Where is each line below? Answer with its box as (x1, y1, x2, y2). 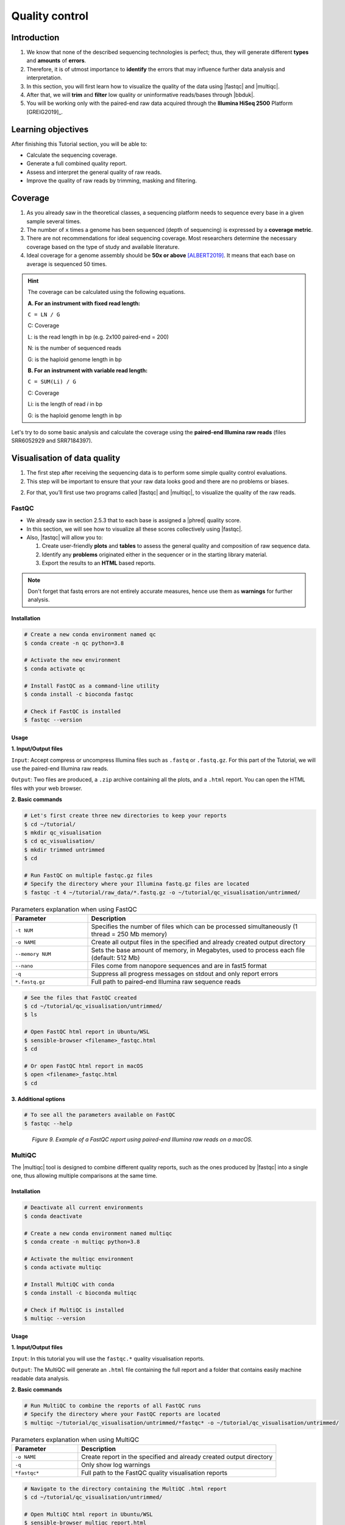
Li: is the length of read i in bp (27, 400, 103, 408)
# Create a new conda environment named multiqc (24, 1230, 172, 1236)
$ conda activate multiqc (24, 1264, 102, 1271)
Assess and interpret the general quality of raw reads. (26, 168, 162, 176)
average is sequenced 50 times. (26, 260, 107, 268)
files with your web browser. (11, 784, 82, 792)
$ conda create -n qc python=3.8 (24, 639, 124, 647)
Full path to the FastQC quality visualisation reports (81, 1469, 228, 1477)
